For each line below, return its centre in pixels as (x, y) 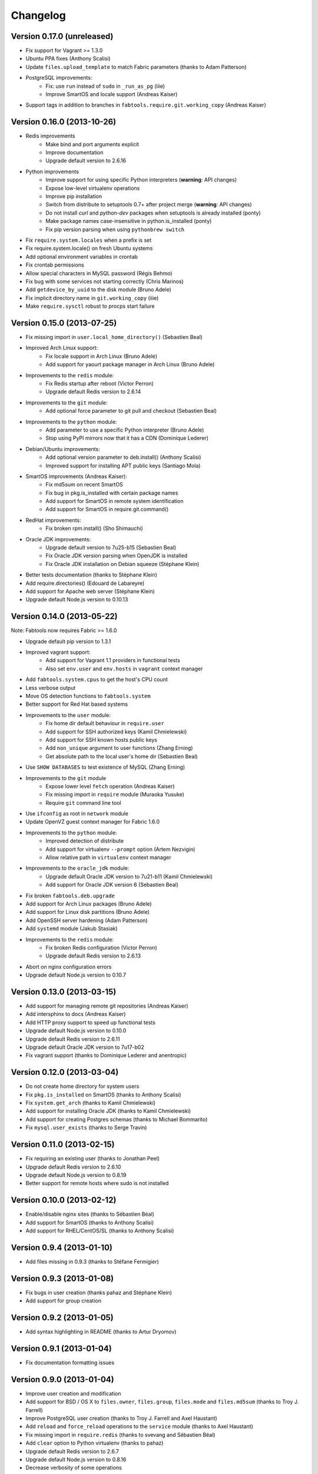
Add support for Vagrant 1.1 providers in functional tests (113, 660)
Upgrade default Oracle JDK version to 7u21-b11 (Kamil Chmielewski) (129, 876)
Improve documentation (74, 153)
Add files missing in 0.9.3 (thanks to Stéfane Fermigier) (92, 1261)
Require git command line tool (83, 802)
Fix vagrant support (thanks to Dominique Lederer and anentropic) (106, 1055)
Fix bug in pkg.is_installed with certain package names (112, 493)
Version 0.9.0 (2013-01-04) (62, 1379)
